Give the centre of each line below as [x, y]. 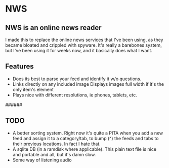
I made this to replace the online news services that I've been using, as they [84, 40]
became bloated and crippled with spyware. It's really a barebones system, [83, 45]
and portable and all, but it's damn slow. [54, 154]
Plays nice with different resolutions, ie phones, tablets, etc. [75, 95]
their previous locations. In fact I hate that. [56, 144]
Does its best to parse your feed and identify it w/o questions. [77, 79]
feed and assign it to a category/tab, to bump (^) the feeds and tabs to [86, 138]
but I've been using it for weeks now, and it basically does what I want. [79, 51]
